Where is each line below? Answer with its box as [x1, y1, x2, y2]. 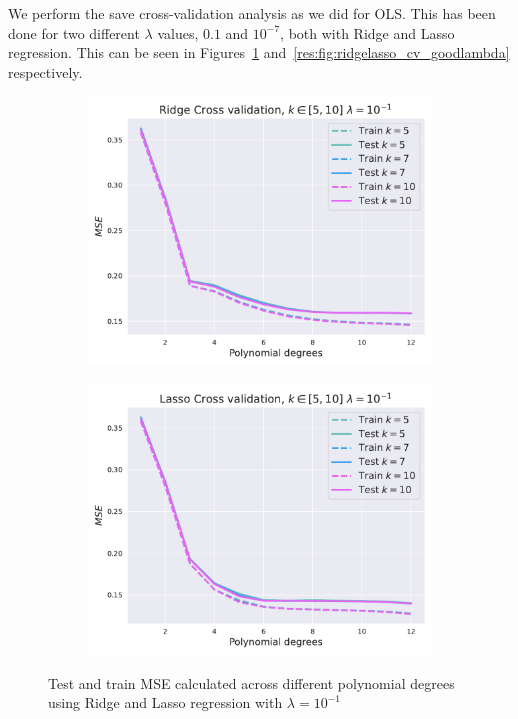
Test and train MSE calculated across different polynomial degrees [48, 672, 455, 693]
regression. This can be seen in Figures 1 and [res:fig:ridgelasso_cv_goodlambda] [8, 42, 510, 63]
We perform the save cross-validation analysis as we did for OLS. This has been [8, 3, 496, 23]
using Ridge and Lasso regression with [48, 692, 283, 713]
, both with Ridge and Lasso [280, 22, 455, 43]
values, [157, 22, 199, 43]
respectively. [8, 61, 83, 82]
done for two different [8, 22, 140, 43]
